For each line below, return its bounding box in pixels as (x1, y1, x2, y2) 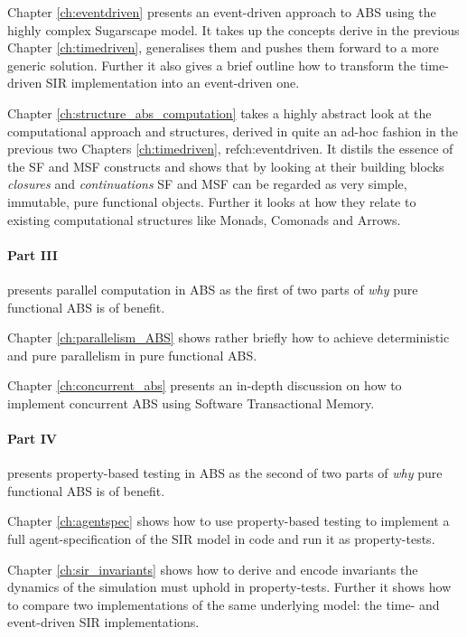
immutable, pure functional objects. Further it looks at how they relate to (7, 192, 416, 211)
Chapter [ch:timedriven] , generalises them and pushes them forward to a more (7, 38, 439, 57)
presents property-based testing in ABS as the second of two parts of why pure (7, 464, 443, 482)
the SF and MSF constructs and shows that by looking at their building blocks (7, 156, 444, 175)
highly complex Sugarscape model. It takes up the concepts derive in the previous (7, 20, 460, 39)
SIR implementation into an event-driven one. (45, 73, 300, 92)
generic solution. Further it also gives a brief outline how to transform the (7, 55, 416, 74)
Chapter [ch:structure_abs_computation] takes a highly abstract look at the (7, 103, 432, 122)
